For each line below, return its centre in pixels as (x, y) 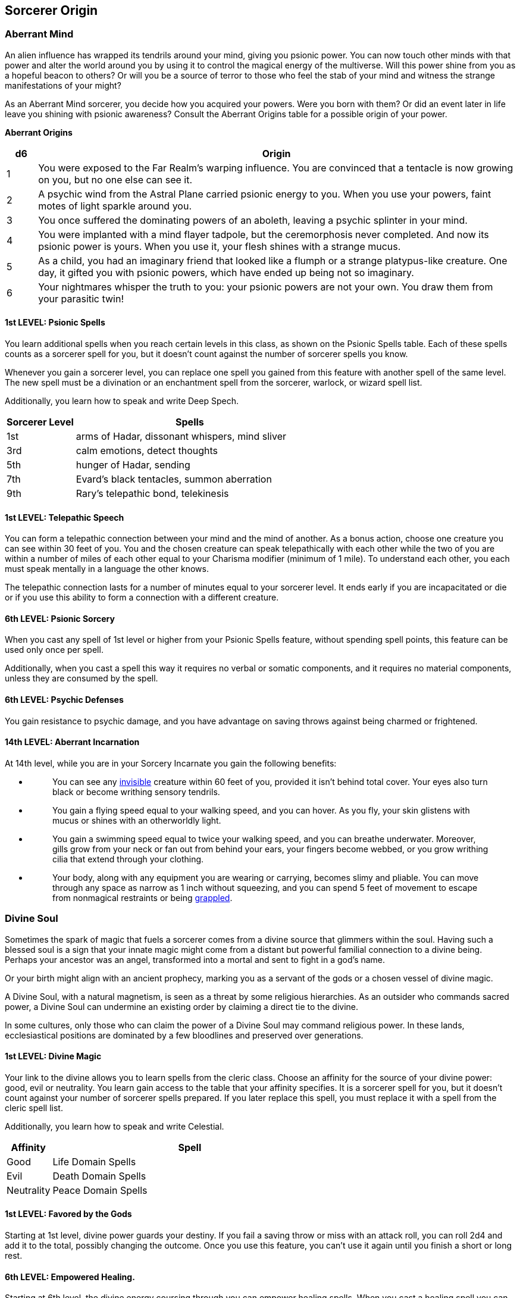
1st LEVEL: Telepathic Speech (65, 517)
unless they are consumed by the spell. (82, 678)
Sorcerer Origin (51, 10)
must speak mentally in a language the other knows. (107, 569)
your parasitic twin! (81, 298)
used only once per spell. (54, 650)
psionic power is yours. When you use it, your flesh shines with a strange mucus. (220, 246)
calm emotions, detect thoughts (147, 451)
